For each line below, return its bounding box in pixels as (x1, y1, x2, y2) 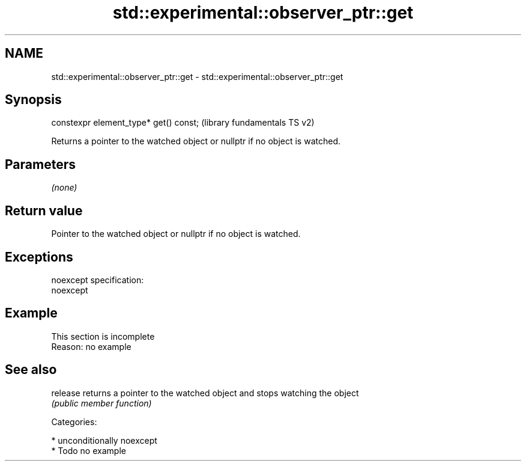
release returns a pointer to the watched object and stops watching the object (51, 387, 359, 398)
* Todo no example (51, 445, 126, 456)
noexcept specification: (51, 274, 144, 285)
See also (5, 362, 57, 378)
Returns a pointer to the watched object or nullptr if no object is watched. (51, 136, 340, 147)
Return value (5, 203, 83, 218)
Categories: (51, 416, 97, 427)
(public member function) (51, 397, 152, 408)
